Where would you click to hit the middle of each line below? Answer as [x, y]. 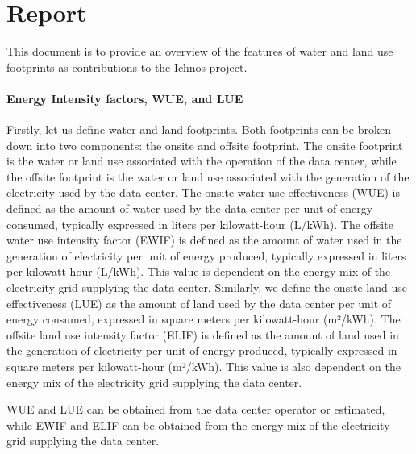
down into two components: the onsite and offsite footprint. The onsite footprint [205, 145]
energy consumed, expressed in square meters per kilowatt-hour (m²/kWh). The [204, 319]
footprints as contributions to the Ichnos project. [127, 67]
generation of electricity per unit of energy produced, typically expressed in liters [206, 255]
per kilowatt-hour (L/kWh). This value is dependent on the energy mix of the [199, 271]
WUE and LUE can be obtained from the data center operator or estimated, [196, 409]
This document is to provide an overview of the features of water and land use [200, 51]
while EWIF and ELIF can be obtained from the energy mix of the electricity [198, 425]
